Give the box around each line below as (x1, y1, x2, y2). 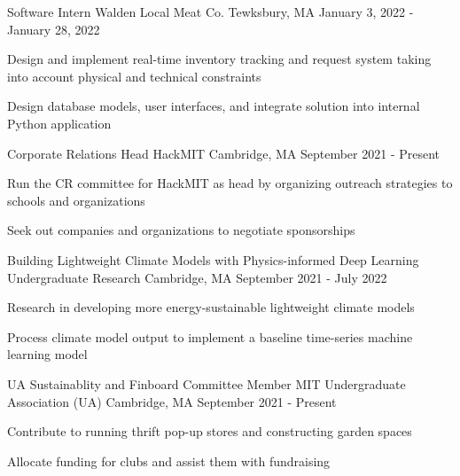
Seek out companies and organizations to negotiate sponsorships (7, 221, 355, 239)
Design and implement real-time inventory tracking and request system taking (7, 50, 432, 68)
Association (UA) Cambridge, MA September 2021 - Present (7, 392, 337, 410)
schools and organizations (7, 191, 145, 209)
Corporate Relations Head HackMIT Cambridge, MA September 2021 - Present (7, 144, 441, 162)
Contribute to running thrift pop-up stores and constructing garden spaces (7, 422, 412, 441)
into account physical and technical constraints (7, 66, 261, 85)
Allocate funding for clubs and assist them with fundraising (7, 451, 331, 470)
